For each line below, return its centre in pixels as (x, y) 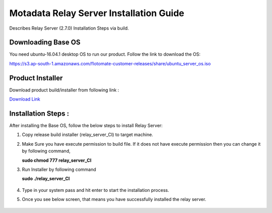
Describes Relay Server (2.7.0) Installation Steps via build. (69, 28)
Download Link (25, 99)
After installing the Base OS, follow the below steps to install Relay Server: (86, 126)
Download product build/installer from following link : (64, 90)
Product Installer (36, 78)
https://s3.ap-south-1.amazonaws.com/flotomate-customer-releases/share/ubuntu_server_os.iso (110, 63)
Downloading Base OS (45, 42)
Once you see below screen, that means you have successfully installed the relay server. (114, 199)
